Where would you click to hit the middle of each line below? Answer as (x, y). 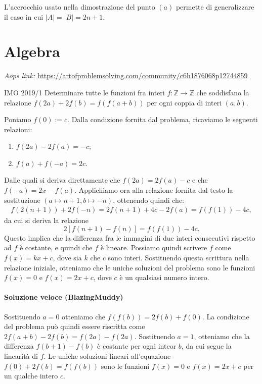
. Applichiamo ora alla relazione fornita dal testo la (154, 190)
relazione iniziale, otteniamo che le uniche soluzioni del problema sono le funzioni (130, 267)
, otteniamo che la (222, 336)
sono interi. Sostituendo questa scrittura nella (179, 258)
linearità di (21, 356)
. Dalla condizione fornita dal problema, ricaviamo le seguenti (163, 119)
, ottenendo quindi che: (148, 200)
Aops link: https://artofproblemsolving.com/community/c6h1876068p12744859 (126, 75)
